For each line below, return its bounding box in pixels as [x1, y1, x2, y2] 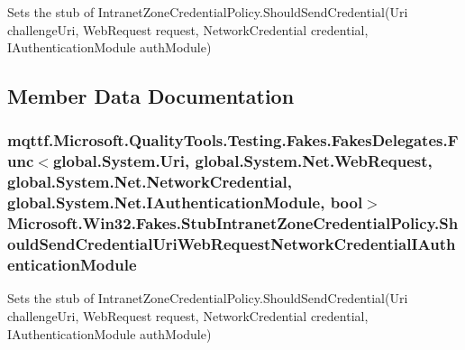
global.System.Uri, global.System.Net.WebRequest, [52, 150, 433, 172]
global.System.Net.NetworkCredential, [7, 170, 292, 193]
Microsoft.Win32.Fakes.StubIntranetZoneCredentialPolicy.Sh [7, 212, 459, 235]
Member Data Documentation [7, 82, 295, 110]
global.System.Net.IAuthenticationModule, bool [7, 191, 363, 214]
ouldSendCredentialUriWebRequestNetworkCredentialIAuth [7, 233, 456, 255]
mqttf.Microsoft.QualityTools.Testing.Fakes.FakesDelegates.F [7, 129, 459, 152]
